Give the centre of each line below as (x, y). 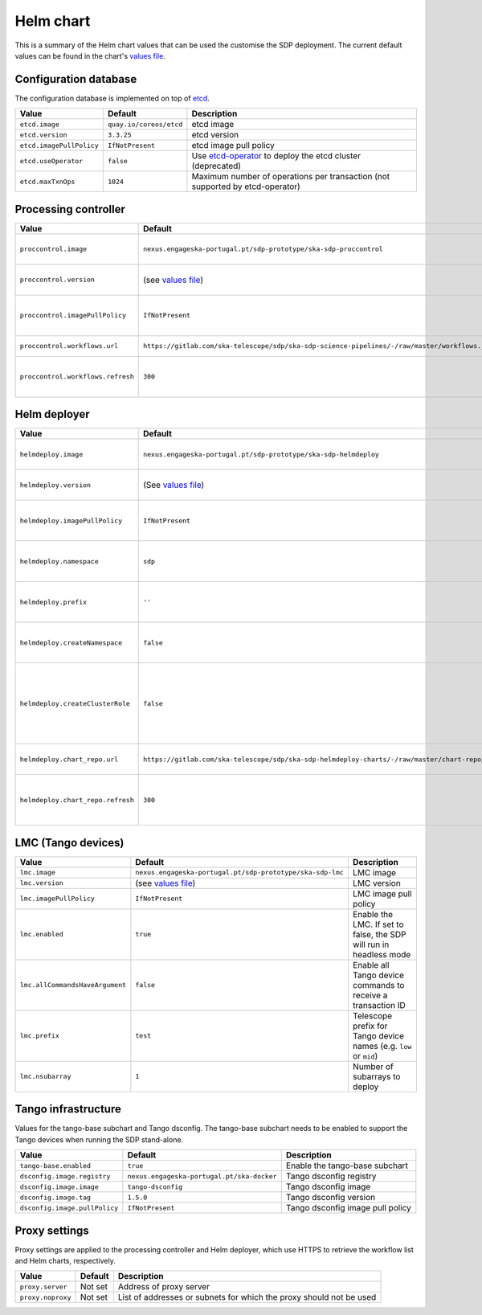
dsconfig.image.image (59, 1187)
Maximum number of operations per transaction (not (291, 177)
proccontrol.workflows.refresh (77, 377)
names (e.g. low (382, 1046)
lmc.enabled (41, 934)
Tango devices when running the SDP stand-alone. (99, 1139)
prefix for (370, 1026)
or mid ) (365, 1055)
